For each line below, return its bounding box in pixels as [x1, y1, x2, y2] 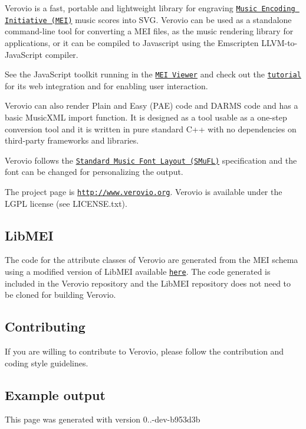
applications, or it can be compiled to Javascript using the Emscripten [5, 36, 259, 48]
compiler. [45, 48, 78, 60]
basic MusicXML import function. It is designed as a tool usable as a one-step [5, 110, 287, 123]
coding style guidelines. [5, 356, 88, 369]
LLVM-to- [261, 36, 298, 48]
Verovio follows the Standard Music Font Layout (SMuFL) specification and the [5, 154, 297, 166]
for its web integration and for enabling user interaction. [5, 79, 208, 92]
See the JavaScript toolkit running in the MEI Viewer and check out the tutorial [5, 68, 301, 80]
